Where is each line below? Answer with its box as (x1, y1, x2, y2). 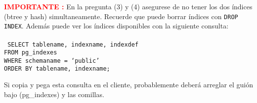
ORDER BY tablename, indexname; (4, 65, 110, 73)
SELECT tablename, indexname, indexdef (7, 41, 139, 48)
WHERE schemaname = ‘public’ (4, 57, 100, 64)
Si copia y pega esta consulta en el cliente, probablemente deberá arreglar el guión (4, 79, 253, 90)
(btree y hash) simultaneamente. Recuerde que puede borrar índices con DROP (4, 11, 238, 21)
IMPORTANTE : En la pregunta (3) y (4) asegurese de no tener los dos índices (4, 1, 253, 11)
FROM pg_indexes (4, 49, 57, 56)
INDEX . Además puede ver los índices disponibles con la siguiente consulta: (4, 21, 229, 31)
